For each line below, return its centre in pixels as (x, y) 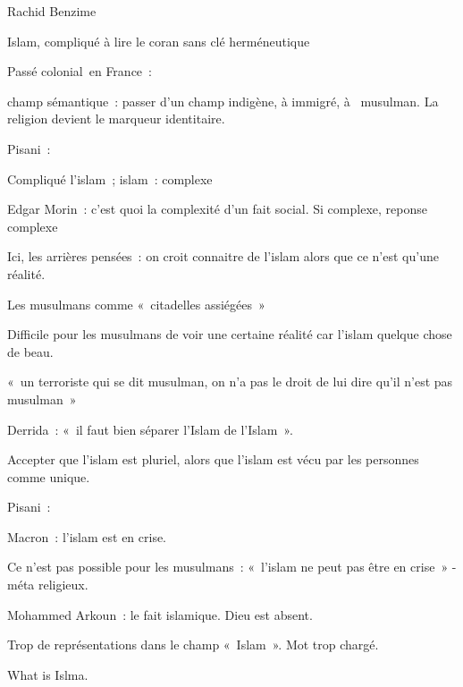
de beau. (30, 351)
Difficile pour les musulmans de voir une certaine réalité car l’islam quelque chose (230, 334)
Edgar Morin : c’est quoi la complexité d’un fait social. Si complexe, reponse (217, 209)
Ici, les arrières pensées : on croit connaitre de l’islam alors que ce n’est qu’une (223, 256)
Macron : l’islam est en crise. (87, 536)
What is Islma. (48, 674)
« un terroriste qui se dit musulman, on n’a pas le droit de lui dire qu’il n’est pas (230, 382)
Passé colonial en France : (80, 71)
